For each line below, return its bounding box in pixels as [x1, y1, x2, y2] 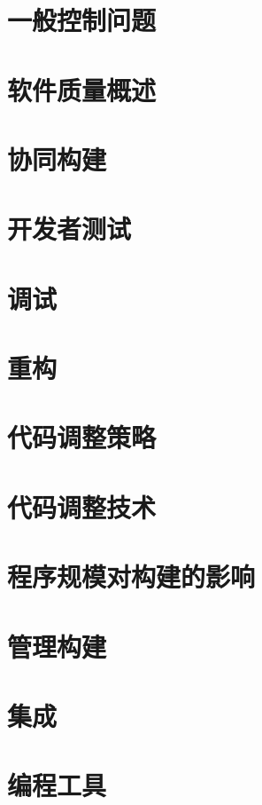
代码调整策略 [7, 419, 157, 455]
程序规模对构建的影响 [7, 558, 256, 595]
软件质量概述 [7, 71, 157, 107]
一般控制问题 [7, 2, 157, 38]
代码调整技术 [7, 488, 157, 525]
